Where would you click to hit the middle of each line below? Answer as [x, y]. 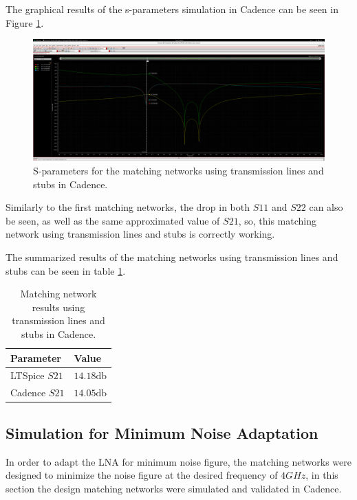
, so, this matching [277, 220]
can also [326, 207]
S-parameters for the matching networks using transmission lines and [178, 170]
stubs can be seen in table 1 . [66, 270]
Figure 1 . [25, 22]
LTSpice [28, 375]
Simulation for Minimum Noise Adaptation [162, 432]
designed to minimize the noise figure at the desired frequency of [142, 475]
